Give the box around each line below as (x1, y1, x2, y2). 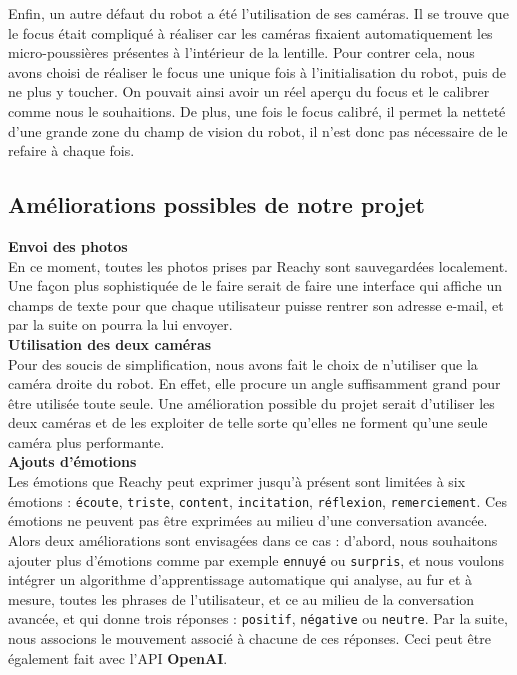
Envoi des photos (8, 235, 128, 256)
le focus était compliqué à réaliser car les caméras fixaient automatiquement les (8, 22, 493, 43)
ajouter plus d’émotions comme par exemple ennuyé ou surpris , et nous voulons (8, 549, 504, 570)
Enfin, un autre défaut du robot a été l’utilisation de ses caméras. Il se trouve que (8, 3, 509, 23)
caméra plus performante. (8, 431, 165, 452)
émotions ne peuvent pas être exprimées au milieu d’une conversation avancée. (8, 510, 488, 531)
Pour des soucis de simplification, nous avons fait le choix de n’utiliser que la (8, 353, 478, 374)
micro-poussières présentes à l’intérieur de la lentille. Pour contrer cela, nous (8, 42, 475, 63)
